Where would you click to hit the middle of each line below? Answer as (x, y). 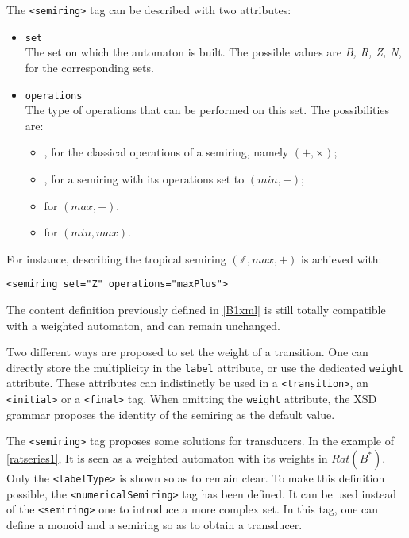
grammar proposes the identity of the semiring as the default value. (171, 414)
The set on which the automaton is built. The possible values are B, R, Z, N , (213, 52)
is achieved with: (341, 258)
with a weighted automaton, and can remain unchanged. (144, 325)
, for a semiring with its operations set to (144, 178)
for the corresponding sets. (89, 67)
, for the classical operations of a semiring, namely (166, 152)
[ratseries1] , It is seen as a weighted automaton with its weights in (167, 457)
